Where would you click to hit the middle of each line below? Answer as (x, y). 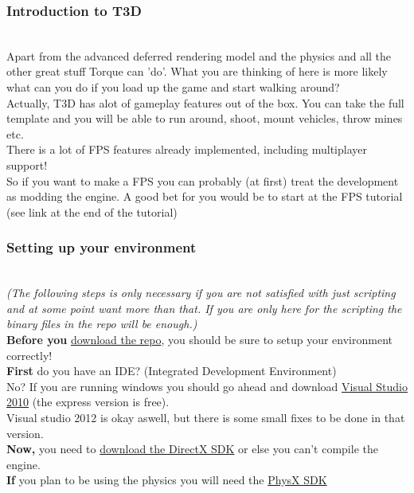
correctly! (29, 355)
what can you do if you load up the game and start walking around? (173, 87)
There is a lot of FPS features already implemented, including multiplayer (187, 149)
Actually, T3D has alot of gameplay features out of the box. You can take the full (205, 102)
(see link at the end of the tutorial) (92, 211)
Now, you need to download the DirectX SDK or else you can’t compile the (192, 449)
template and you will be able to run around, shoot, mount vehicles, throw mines (205, 118)
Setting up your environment (102, 247)
